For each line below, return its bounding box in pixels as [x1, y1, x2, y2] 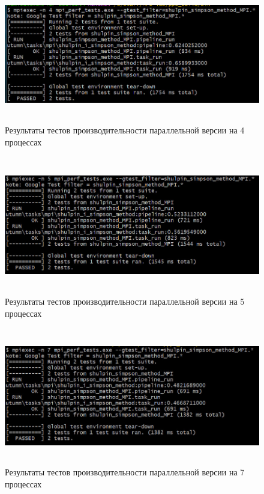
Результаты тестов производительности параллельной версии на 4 [5, 124, 245, 136]
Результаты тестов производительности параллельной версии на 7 [5, 466, 245, 478]
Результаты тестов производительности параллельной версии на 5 [5, 294, 245, 307]
